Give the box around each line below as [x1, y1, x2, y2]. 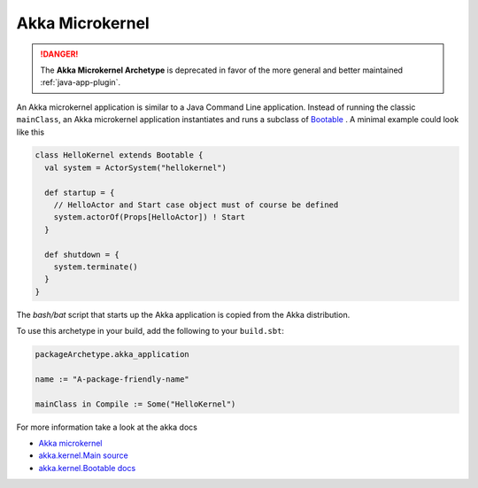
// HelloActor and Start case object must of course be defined [53, 200, 339, 210]
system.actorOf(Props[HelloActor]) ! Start [53, 213, 245, 222]
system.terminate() [53, 262, 139, 272]
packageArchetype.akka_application [35, 350, 189, 360]
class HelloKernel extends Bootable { [35, 151, 204, 160]
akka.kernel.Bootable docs [38, 462, 136, 473]
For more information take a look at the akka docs [16, 422, 198, 432]
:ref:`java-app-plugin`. [40, 77, 121, 88]
